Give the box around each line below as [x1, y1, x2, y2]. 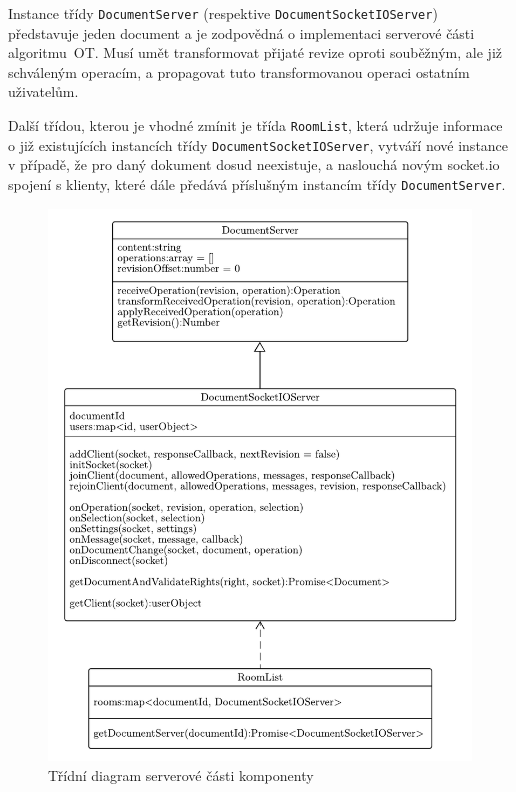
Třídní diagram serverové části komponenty [48, 764, 314, 785]
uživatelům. [8, 81, 79, 102]
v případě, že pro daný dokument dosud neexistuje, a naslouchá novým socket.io [8, 154, 500, 175]
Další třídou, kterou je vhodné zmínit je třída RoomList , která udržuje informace [8, 115, 503, 136]
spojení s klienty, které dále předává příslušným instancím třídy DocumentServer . [8, 173, 506, 194]
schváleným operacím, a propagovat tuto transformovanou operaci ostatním [8, 61, 470, 82]
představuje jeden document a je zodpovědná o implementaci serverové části [8, 22, 475, 43]
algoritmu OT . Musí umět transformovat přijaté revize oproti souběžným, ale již [8, 42, 502, 63]
